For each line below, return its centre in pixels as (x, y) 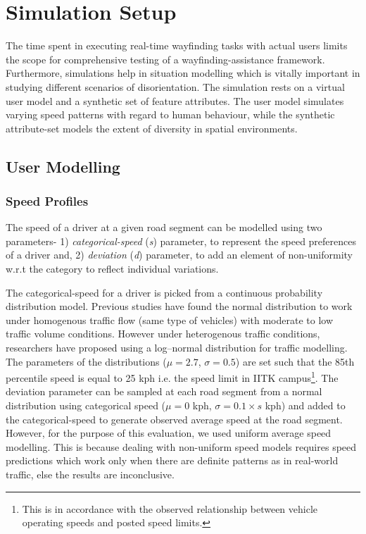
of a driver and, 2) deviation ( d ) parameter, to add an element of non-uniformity (179, 255)
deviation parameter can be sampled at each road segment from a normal (164, 391)
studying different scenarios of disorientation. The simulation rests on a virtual (175, 86)
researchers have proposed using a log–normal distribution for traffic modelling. (177, 348)
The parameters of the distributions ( (86, 361)
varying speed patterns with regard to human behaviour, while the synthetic (170, 114)
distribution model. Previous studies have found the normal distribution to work (179, 306)
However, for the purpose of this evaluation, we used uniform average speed (169, 433)
